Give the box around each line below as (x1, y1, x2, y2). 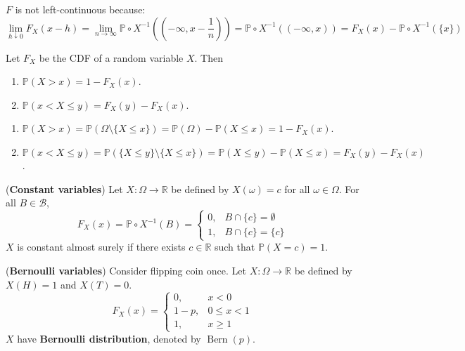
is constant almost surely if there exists (17, 239, 186, 254)
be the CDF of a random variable (39, 50, 184, 65)
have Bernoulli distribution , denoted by (17, 331, 201, 345)
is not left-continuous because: (15, 2, 146, 16)
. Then (194, 50, 224, 65)
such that (214, 239, 255, 254)
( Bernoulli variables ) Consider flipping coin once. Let (6, 263, 247, 277)
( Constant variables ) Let (6, 181, 123, 196)
